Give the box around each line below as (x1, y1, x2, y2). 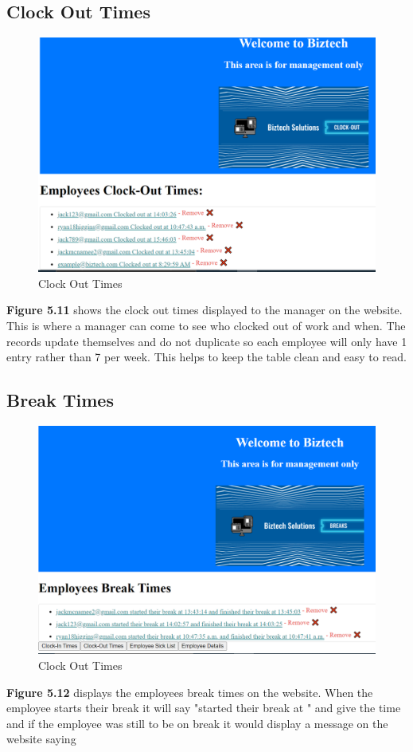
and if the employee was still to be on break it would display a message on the (6, 715, 388, 731)
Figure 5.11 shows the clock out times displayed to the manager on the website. (6, 301, 403, 318)
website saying (6, 730, 76, 747)
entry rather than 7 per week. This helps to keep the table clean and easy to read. (6, 348, 407, 365)
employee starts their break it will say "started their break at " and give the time (6, 699, 401, 716)
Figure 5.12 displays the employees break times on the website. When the (6, 683, 373, 700)
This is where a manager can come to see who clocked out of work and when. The (6, 317, 406, 333)
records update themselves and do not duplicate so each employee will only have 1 (6, 333, 407, 349)
